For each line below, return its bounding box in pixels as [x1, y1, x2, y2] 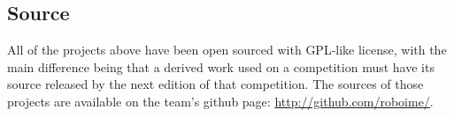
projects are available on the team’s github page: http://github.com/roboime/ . [7, 91, 434, 110]
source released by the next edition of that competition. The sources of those [7, 75, 424, 93]
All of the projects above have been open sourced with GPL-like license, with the [7, 40, 447, 59]
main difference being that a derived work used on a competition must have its [7, 57, 435, 76]
